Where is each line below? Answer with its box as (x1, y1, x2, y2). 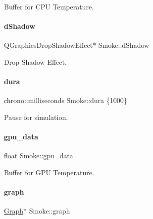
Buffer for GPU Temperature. (4, 167, 94, 177)
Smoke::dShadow (98, 40, 150, 50)
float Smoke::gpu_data (4, 150, 73, 161)
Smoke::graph (29, 206, 70, 216)
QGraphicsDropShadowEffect (4, 40, 93, 50)
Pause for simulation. (4, 111, 68, 122)
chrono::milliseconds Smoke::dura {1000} (4, 95, 127, 106)
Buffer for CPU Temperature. (4, 1, 94, 11)
